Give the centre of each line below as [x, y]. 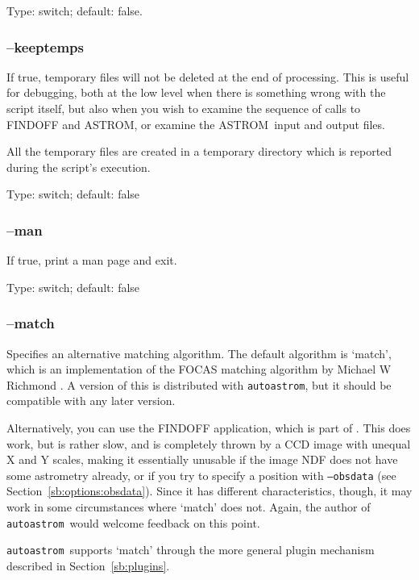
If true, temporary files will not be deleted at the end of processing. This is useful [208, 76]
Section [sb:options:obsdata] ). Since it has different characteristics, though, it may [209, 491]
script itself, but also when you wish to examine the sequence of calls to [184, 108]
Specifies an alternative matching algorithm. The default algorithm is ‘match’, [199, 353]
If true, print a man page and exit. [92, 260]
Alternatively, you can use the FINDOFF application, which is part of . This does [209, 428]
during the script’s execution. [79, 167]
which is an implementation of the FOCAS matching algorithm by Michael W [199, 369]
